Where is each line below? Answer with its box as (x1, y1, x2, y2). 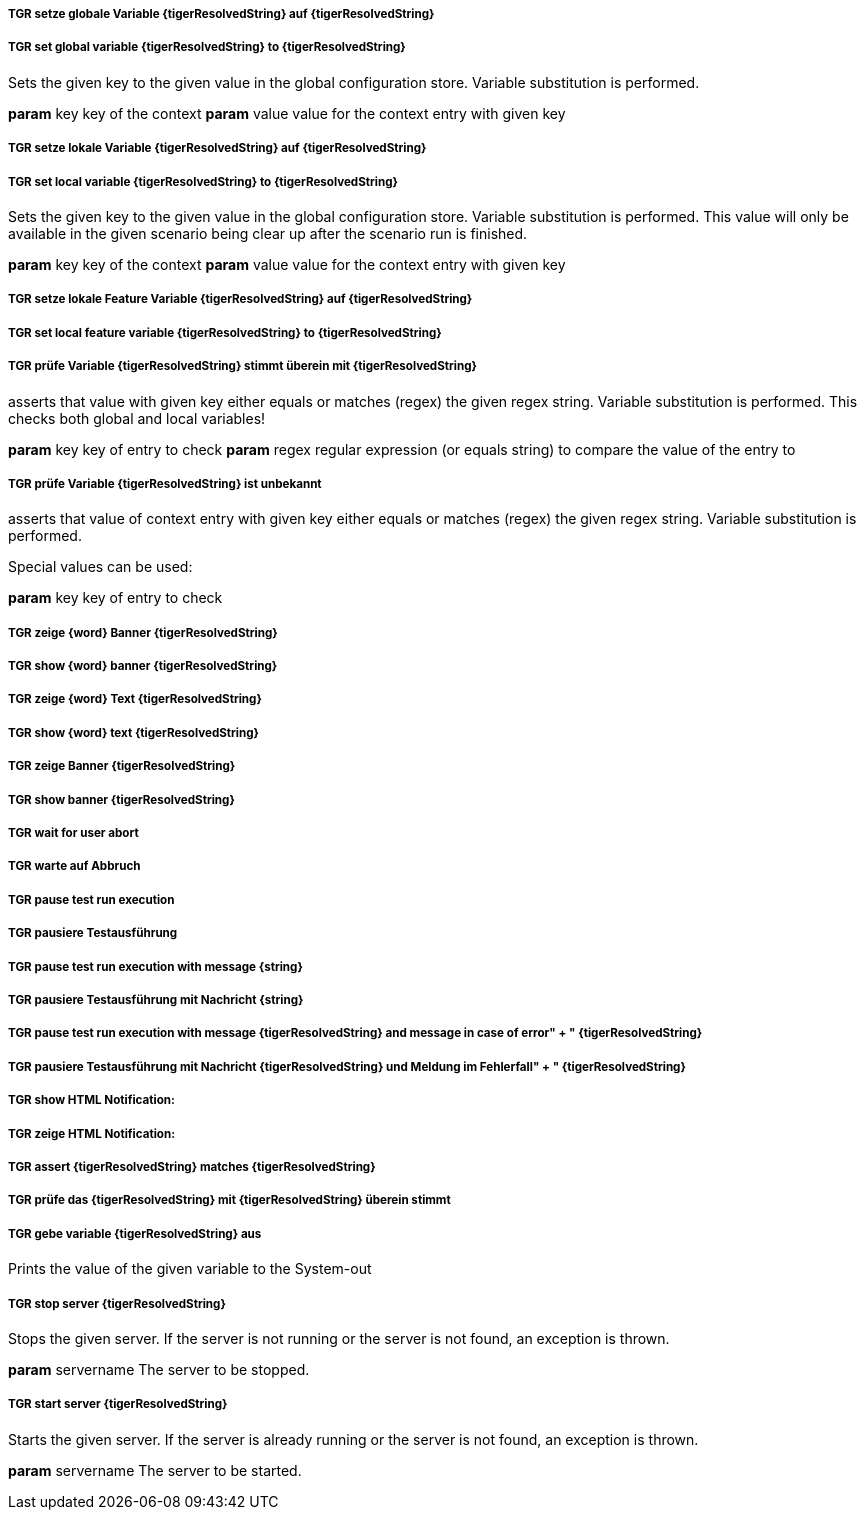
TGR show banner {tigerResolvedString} (8, 792, 235, 807)
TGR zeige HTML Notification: (8, 1126, 176, 1141)
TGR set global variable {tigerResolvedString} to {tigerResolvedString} (8, 40, 406, 55)
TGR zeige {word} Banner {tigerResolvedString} (8, 625, 278, 640)
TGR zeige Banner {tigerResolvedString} (8, 759, 236, 774)
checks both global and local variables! (8, 409, 266, 427)
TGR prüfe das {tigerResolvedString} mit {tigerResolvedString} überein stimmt (8, 1193, 451, 1208)
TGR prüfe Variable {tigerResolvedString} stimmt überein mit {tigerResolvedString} (8, 359, 477, 374)
